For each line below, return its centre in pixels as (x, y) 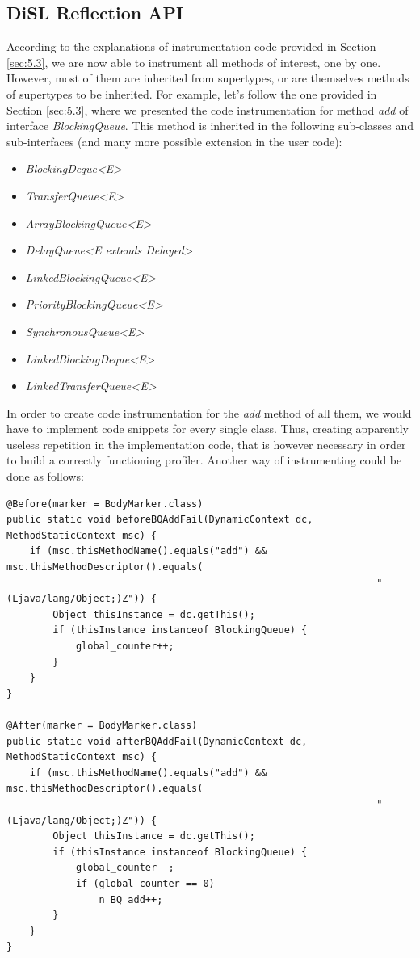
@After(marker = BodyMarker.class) (102, 725)
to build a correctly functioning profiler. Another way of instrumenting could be (204, 460)
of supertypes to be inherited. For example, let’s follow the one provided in (192, 93)
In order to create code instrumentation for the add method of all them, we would (209, 412)
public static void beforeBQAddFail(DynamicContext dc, (160, 520)
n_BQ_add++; (131, 899)
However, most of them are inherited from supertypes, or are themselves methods (208, 78)
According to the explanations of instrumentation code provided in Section (191, 46)
